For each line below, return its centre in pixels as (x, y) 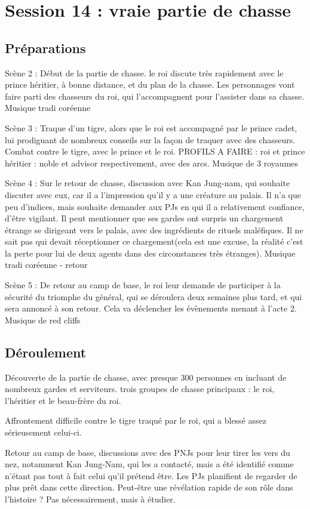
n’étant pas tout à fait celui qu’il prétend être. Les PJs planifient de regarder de (151, 475)
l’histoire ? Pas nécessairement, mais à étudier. (90, 499)
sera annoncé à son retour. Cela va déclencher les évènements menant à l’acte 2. (151, 308)
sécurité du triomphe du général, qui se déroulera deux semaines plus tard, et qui (154, 296)
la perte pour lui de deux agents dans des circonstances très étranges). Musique (150, 253)
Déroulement (46, 352)
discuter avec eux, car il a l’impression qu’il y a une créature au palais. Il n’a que (153, 194)
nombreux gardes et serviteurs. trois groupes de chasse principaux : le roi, (140, 389)
